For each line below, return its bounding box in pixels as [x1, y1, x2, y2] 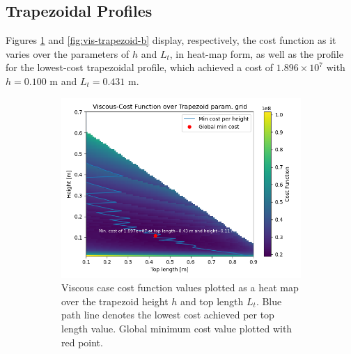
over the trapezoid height [61, 293, 169, 308]
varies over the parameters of [6, 46, 130, 61]
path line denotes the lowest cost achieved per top [61, 307, 274, 322]
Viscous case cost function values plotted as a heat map [61, 280, 299, 295]
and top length [180, 293, 244, 308]
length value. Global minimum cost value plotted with [61, 321, 292, 335]
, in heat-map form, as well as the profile [169, 46, 343, 61]
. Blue [256, 293, 282, 308]
